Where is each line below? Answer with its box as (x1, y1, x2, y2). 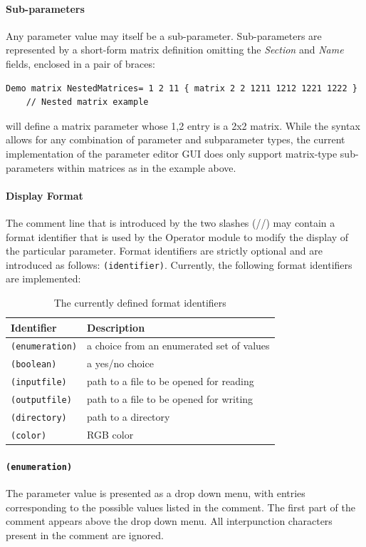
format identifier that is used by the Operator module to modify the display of (6, 229, 349, 244)
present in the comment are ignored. (6, 527, 164, 542)
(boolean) (11, 359, 57, 370)
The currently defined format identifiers (53, 295, 226, 310)
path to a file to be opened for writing (87, 392, 253, 407)
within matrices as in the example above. (57, 160, 236, 175)
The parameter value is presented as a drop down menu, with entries (6, 485, 305, 500)
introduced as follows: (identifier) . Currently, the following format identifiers (6, 257, 352, 272)
